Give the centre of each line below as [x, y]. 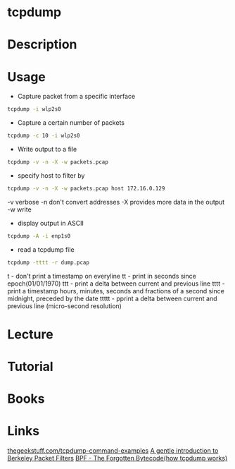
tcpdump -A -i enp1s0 [39, 236]
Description [42, 45]
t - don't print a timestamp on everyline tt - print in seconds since [102, 276]
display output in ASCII [51, 223]
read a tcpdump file [46, 249]
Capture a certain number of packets [71, 123]
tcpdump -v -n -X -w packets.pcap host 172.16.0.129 [86, 188]
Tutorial [31, 366]
